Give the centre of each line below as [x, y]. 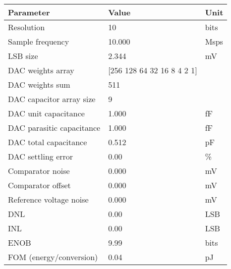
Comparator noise [39, 171]
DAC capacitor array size [52, 99]
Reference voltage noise [48, 199]
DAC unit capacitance [46, 113]
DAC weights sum [39, 84]
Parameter [29, 12]
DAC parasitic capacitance [54, 128]
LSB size [23, 56]
